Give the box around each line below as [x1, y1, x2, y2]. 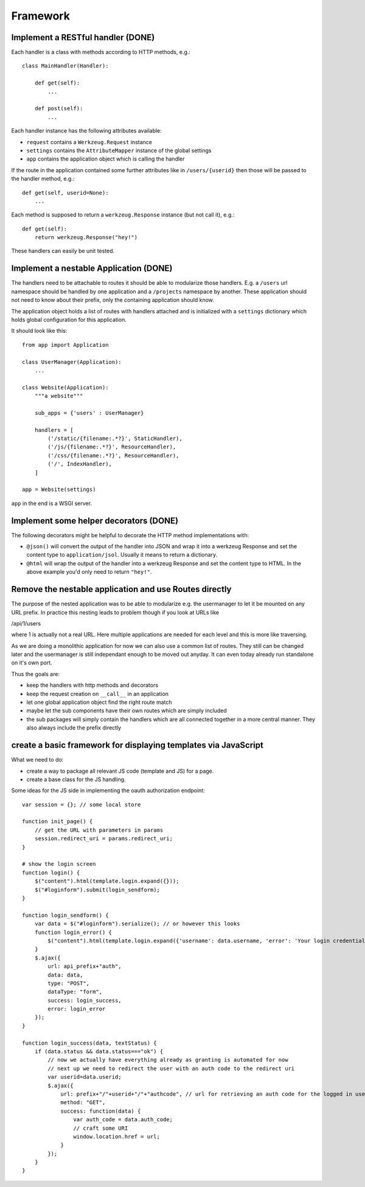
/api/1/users [11, 619, 41, 627]
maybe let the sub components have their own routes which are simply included [26, 707, 228, 714]
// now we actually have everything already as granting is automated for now [47, 1056, 288, 1063]
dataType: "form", [47, 989, 103, 995]
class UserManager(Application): [22, 358, 122, 365]
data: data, [47, 971, 83, 978]
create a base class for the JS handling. [26, 776, 126, 783]
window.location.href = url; [73, 1133, 161, 1140]
